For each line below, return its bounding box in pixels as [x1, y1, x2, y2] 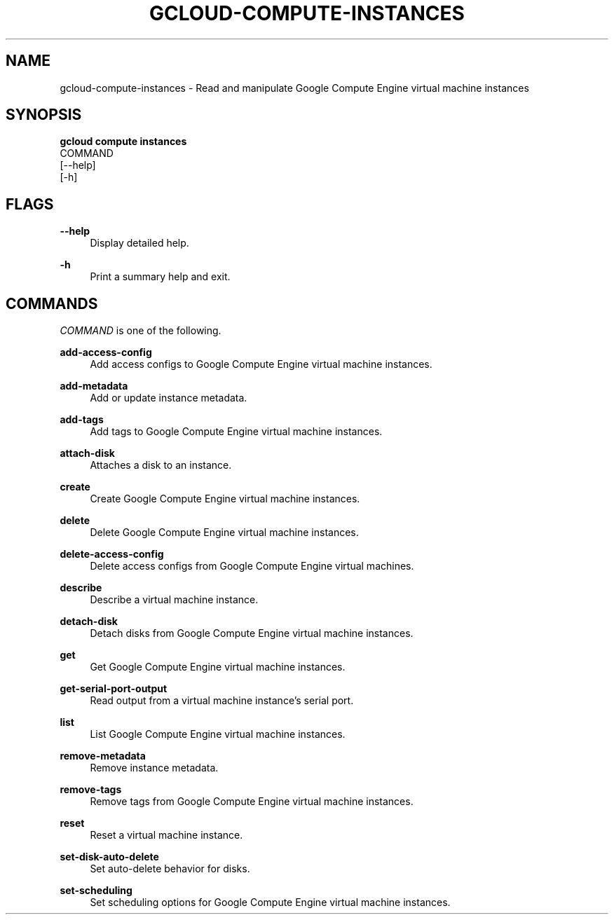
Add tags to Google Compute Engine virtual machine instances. [90, 425, 383, 438]
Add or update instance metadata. [90, 392, 247, 404]
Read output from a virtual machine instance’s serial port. [90, 694, 354, 707]
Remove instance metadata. [90, 762, 219, 774]
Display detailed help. [90, 237, 189, 249]
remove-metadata [60, 750, 146, 762]
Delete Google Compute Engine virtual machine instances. [90, 526, 359, 539]
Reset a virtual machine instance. [90, 829, 243, 842]
